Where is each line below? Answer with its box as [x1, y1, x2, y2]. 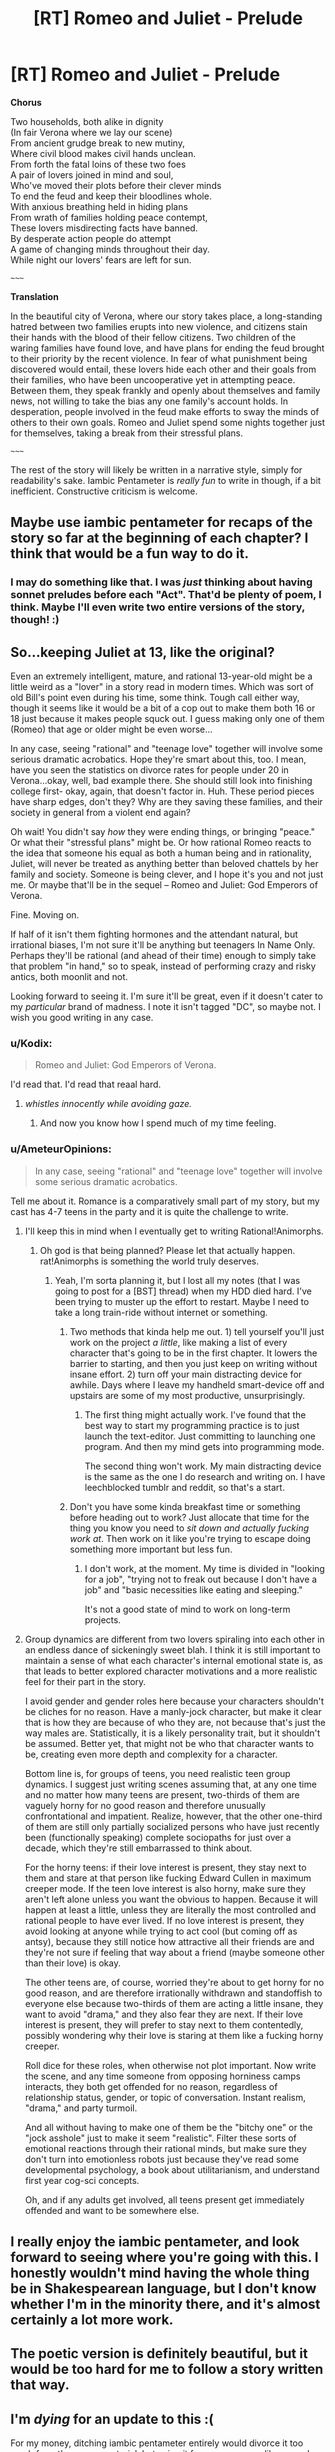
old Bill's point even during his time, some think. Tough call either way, [10, 692, 300, 704]
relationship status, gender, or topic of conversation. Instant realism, [24, 2091, 307, 2103]
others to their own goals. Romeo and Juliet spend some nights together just [10, 416, 326, 428]
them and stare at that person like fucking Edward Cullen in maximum [24, 1872, 312, 1884]
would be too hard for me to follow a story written [10, 2361, 324, 2378]
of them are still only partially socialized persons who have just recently [24, 1820, 320, 1832]
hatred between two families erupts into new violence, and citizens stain [10, 320, 308, 332]
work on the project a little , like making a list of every [69, 1336, 288, 1348]
